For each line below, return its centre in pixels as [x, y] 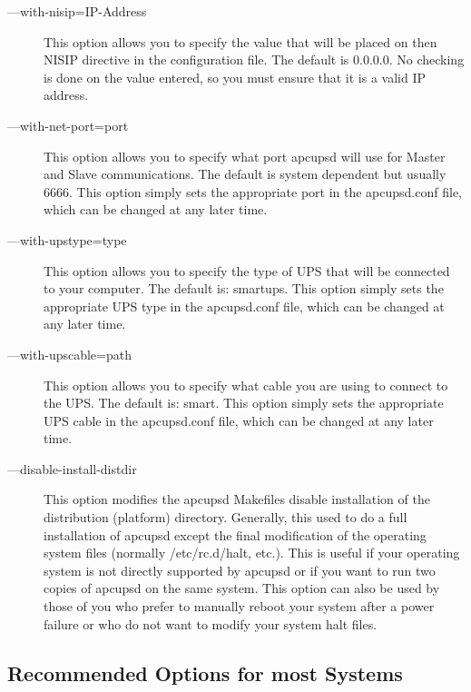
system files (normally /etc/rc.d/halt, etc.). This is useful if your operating [252, 553]
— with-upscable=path [69, 354]
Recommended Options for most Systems [205, 672]
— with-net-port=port [68, 125]
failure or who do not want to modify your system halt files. [211, 623]
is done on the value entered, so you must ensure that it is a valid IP [235, 77]
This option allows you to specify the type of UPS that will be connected [247, 270]
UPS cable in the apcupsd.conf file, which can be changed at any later [239, 420]
